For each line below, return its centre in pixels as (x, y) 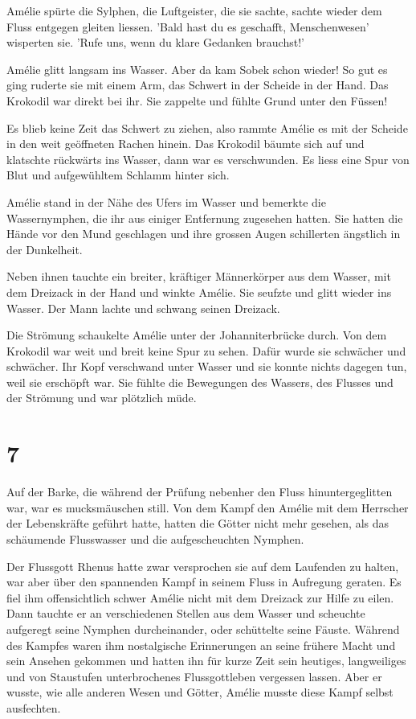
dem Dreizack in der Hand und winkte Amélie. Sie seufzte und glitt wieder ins (199, 292)
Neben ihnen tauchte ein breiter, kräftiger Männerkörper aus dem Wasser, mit (199, 276)
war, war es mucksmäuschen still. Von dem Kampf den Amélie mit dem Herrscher (208, 507)
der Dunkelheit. (45, 249)
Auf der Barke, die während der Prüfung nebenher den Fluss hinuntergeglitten (200, 492)
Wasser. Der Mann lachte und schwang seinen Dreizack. (143, 308)
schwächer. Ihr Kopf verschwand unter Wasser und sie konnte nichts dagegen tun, (207, 366)
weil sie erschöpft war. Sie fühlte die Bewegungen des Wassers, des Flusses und (200, 382)
